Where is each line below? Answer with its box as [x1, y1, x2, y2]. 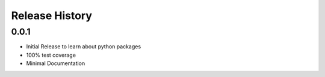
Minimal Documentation [26, 60, 85, 67]
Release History [11, 9, 93, 22]
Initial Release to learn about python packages [26, 43, 141, 50]
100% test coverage [26, 51, 76, 58]
